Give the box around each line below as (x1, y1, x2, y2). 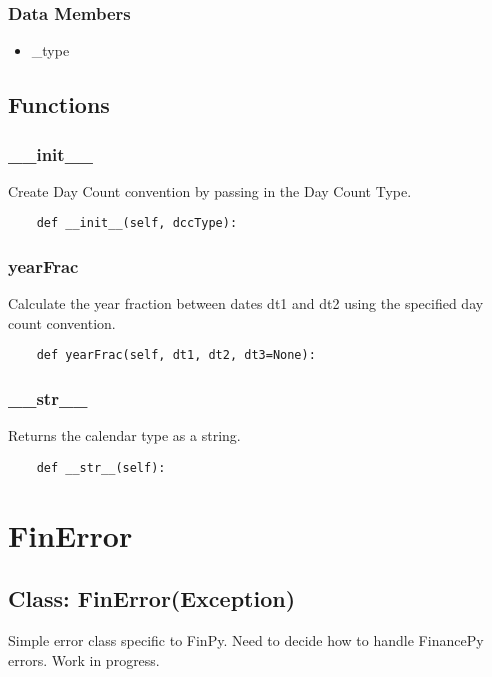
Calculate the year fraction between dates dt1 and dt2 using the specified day (8, 293, 484, 314)
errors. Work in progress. (8, 649, 160, 670)
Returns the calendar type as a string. (8, 425, 241, 446)
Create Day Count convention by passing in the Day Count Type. (8, 180, 412, 201)
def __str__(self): (36, 460, 166, 475)
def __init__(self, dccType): (36, 216, 238, 231)
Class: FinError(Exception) (8, 583, 296, 614)
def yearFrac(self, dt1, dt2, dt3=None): (36, 348, 316, 363)
